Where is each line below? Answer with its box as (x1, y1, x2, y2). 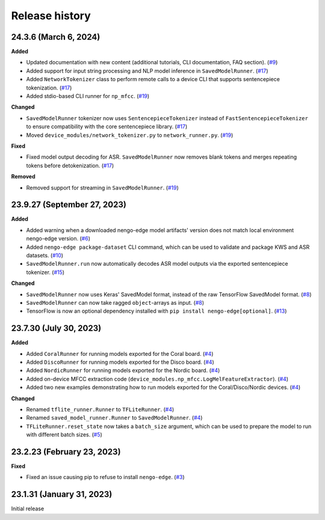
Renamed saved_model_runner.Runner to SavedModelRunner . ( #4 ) (26, 414, 203, 421)
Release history (11, 9, 91, 22)
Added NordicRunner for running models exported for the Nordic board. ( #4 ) (26, 367, 220, 374)
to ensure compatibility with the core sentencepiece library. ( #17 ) (26, 123, 188, 130)
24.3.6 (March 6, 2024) (11, 32, 101, 42)
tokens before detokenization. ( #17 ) (26, 162, 114, 169)
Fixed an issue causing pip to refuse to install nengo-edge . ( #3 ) (26, 474, 185, 481)
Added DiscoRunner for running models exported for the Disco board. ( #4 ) (26, 358, 215, 366)
